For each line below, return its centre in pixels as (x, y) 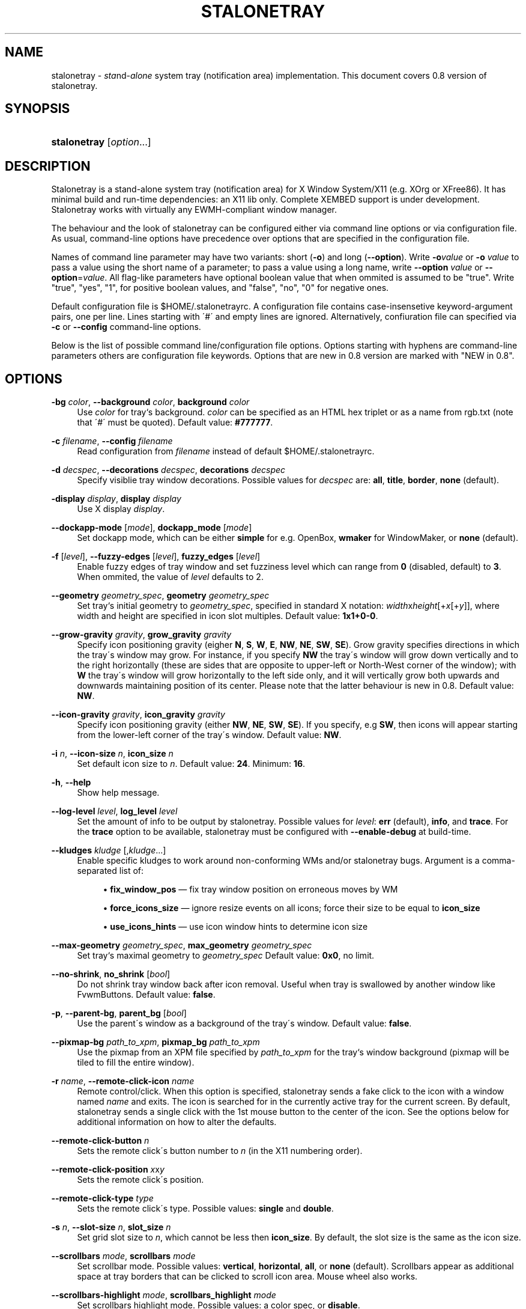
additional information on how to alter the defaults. (177, 1122)
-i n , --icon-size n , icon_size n (112, 754)
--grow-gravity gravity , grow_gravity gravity (141, 635)
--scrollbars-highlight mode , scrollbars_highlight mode (164, 1295)
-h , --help (71, 783)
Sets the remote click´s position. (141, 1180)
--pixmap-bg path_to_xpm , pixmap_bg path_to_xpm (156, 1042)
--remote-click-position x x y (108, 1170)
